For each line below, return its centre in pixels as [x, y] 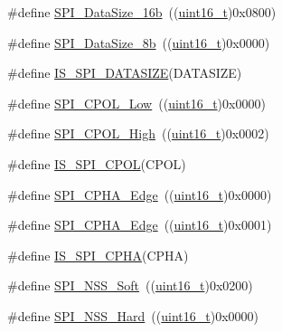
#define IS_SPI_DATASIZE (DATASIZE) [125, 73]
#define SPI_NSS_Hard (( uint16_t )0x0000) [133, 315]
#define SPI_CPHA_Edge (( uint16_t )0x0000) [140, 194]
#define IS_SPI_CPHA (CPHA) [98, 255]
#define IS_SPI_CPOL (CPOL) [97, 163]
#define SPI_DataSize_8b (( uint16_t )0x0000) [139, 42]
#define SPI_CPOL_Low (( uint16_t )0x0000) [136, 103]
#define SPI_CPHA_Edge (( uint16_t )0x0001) [140, 225]
